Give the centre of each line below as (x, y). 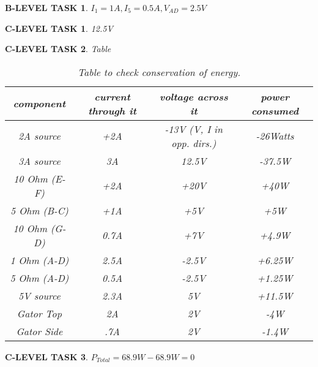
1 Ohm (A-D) (39, 260)
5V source (39, 295)
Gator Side (39, 331)
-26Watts (275, 136)
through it (112, 110)
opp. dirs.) (194, 143)
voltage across (194, 96)
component (39, 104)
